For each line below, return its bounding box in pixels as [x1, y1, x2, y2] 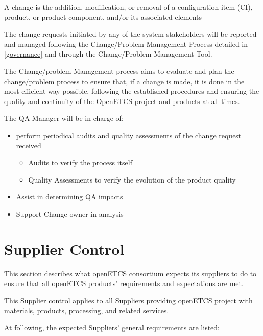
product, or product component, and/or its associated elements [4, 11, 202, 22]
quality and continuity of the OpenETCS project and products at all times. [4, 95, 240, 106]
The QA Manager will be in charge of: [4, 113, 124, 123]
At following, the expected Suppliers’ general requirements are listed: [4, 322, 220, 332]
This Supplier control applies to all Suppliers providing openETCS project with [4, 295, 253, 305]
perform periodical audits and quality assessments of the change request [16, 130, 242, 140]
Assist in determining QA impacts [16, 191, 123, 202]
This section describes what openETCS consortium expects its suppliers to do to [4, 268, 257, 278]
